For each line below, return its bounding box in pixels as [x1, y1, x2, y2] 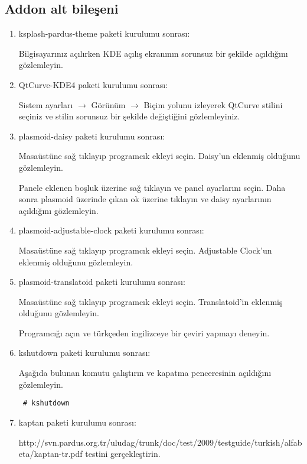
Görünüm [91, 98, 126, 111]
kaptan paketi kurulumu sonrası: [18, 416, 136, 428]
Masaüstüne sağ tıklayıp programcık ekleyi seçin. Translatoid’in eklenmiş [18, 295, 283, 307]
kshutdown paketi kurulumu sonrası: [18, 346, 151, 359]
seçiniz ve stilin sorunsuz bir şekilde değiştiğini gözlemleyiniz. [18, 110, 240, 122]
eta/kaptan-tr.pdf [18, 447, 83, 460]
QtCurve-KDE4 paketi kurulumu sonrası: [18, 78, 168, 90]
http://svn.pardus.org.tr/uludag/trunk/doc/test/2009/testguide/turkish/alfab [18, 436, 302, 448]
